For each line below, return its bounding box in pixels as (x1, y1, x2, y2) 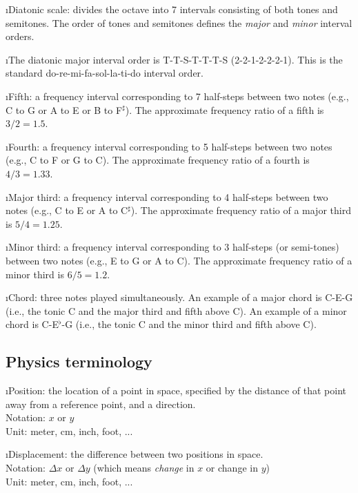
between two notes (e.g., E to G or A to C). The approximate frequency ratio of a (6, 253, 352, 267)
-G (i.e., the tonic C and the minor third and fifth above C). (61, 317, 317, 331)
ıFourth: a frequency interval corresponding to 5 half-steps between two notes (6, 139, 332, 153)
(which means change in (93, 461, 195, 475)
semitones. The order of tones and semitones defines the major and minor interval (6, 15, 352, 30)
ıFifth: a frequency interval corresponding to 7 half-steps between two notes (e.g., (6, 88, 349, 103)
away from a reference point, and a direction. (6, 396, 196, 411)
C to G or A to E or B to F (6, 102, 123, 117)
